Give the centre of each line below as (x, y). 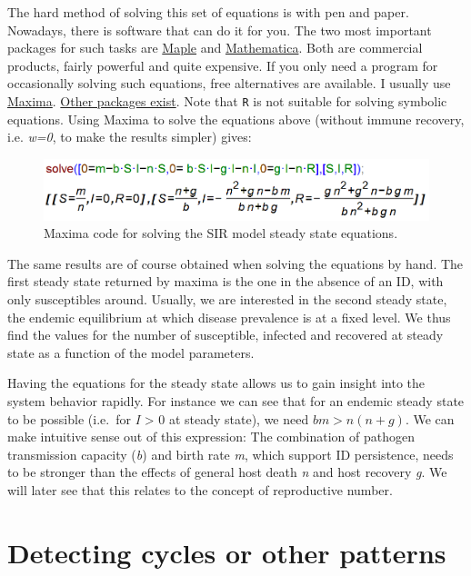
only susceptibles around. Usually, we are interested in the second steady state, (227, 298)
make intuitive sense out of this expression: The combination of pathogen (211, 437)
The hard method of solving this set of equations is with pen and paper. (208, 12)
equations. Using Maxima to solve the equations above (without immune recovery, (236, 119)
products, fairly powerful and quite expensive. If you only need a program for (223, 65)
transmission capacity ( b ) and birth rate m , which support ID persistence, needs (230, 454)
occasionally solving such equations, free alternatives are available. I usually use (229, 83)
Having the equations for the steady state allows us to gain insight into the (216, 383)
